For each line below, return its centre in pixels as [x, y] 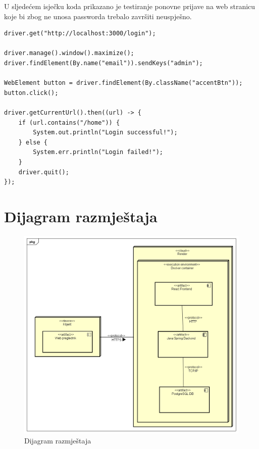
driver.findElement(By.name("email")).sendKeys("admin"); [103, 63]
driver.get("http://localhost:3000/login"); [80, 34]
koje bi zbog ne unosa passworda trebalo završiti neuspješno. [98, 16]
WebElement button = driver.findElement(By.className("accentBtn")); [123, 83]
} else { [33, 142]
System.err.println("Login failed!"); [98, 152]
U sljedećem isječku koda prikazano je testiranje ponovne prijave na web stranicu [130, 6]
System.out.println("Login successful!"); [105, 133]
